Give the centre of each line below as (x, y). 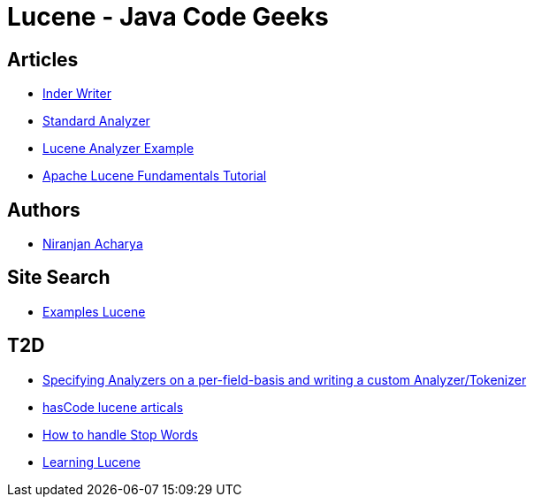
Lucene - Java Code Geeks (168, 17)
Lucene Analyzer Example (118, 149)
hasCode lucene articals (113, 407)
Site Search (59, 278)
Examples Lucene (94, 311)
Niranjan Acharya (93, 244)
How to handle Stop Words (120, 434)
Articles (43, 59)
